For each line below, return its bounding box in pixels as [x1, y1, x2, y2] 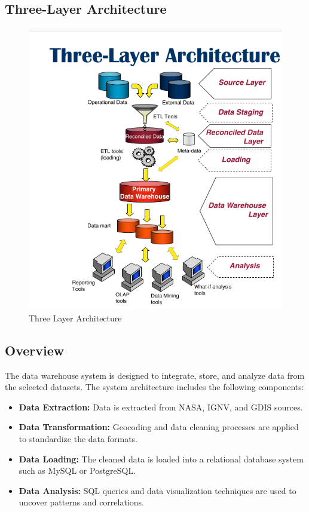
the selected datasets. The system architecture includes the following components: [5, 381, 304, 393]
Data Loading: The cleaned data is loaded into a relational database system [19, 452, 304, 465]
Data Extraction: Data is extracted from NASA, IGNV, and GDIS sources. [19, 400, 303, 413]
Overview [5, 341, 65, 359]
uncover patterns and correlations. [19, 496, 144, 508]
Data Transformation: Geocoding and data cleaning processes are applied [19, 421, 299, 433]
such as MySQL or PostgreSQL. [19, 464, 136, 477]
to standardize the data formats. [19, 433, 137, 444]
